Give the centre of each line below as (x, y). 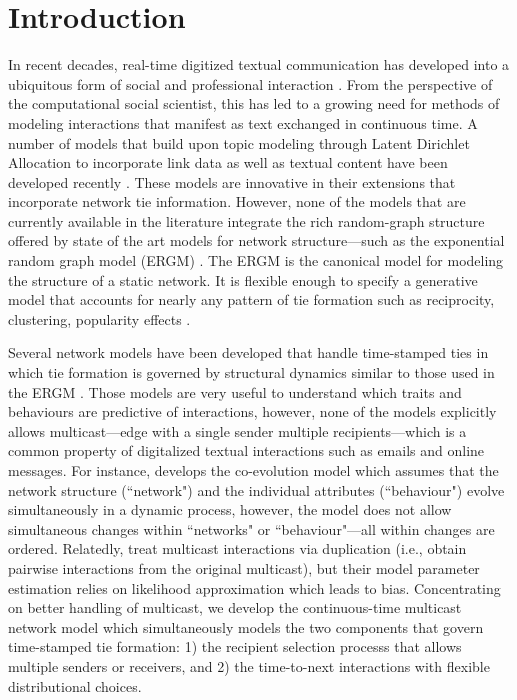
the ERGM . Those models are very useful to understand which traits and (235, 391)
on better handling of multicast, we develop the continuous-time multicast (235, 607)
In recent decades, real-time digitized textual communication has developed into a (259, 64)
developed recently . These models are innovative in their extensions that (232, 181)
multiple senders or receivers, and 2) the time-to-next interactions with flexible (249, 665)
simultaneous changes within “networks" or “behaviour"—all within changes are (251, 528)
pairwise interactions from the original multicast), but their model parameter (244, 567)
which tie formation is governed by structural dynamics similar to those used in (251, 372)
